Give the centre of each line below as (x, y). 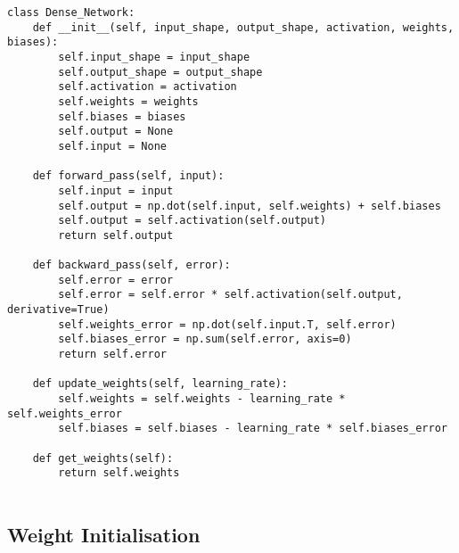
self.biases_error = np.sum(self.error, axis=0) (205, 339)
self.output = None (116, 132)
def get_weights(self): (103, 458)
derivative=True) (58, 310)
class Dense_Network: (71, 12)
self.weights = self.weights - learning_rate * (202, 399)
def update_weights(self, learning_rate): (160, 384)
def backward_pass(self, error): (131, 265)
